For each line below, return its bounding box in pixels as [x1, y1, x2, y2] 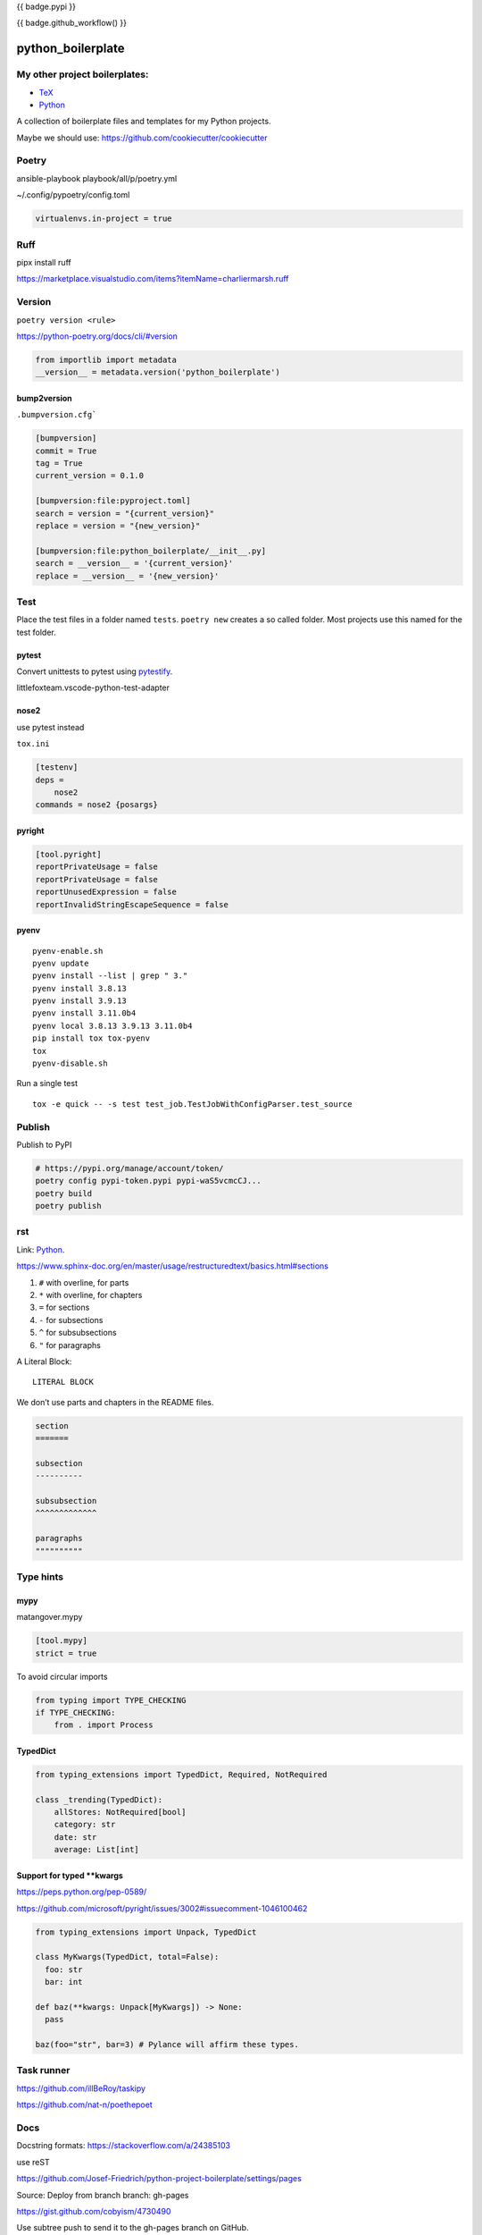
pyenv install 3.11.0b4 [32, 1008, 137, 1018]
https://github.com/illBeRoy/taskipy [16, 2083, 146, 2094]
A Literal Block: [16, 1355, 72, 1367]
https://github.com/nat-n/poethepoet [16, 2099, 153, 2110]
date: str [54, 1832, 97, 1842]
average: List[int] [54, 1844, 140, 1855]
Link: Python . [16, 1244, 65, 1255]
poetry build [35, 1188, 93, 1198]
